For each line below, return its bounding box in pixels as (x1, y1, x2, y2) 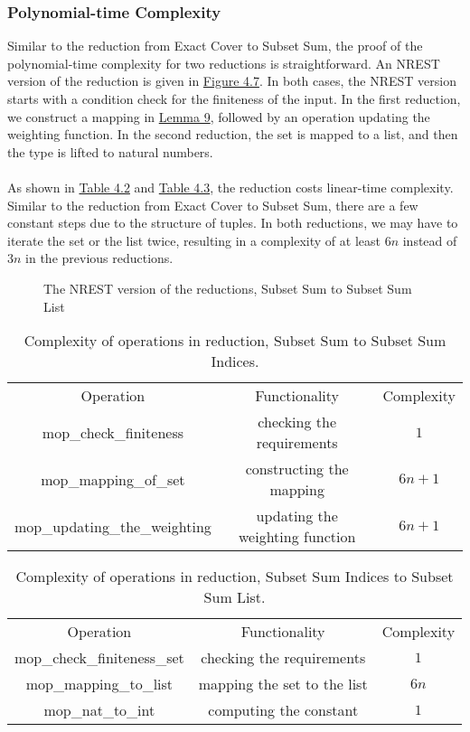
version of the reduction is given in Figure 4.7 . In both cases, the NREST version (7, 71, 456, 90)
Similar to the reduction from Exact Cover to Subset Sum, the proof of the (7, 36, 423, 55)
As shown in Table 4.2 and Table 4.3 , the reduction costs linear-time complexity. (7, 177, 454, 196)
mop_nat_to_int (43, 699, 155, 721)
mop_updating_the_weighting (14, 515, 211, 537)
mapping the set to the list (198, 673, 368, 695)
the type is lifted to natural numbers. (7, 142, 213, 161)
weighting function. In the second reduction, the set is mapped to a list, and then (7, 125, 458, 144)
